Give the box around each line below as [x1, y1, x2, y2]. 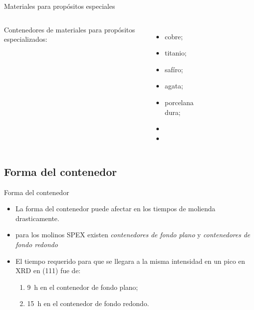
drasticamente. [15, 213, 59, 223]
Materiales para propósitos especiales [4, 1, 115, 11]
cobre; [165, 31, 183, 41]
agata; [165, 81, 183, 91]
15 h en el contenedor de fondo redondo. [27, 298, 149, 309]
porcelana [165, 97, 194, 107]
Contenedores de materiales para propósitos [4, 24, 135, 34]
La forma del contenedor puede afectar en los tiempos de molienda [15, 203, 216, 214]
